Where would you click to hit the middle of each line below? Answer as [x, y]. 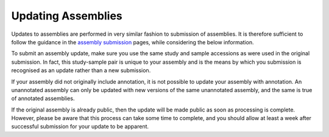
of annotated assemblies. [43, 99]
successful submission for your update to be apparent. [80, 127]
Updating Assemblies [67, 16]
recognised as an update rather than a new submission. [81, 70]
